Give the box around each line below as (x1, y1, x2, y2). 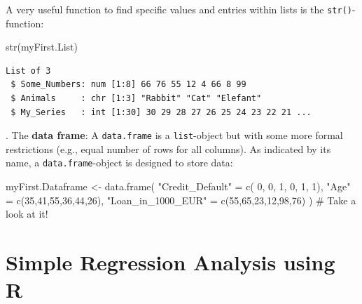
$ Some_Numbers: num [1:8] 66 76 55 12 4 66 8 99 (11, 79, 246, 90)
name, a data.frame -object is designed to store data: (6, 155, 233, 170)
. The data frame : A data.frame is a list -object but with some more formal (6, 128, 343, 143)
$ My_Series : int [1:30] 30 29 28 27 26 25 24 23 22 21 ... (11, 107, 312, 117)
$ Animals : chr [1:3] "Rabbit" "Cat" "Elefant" (11, 93, 262, 104)
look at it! (6, 206, 48, 221)
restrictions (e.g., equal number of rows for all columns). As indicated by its (6, 141, 331, 156)
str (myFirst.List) (6, 39, 78, 54)
